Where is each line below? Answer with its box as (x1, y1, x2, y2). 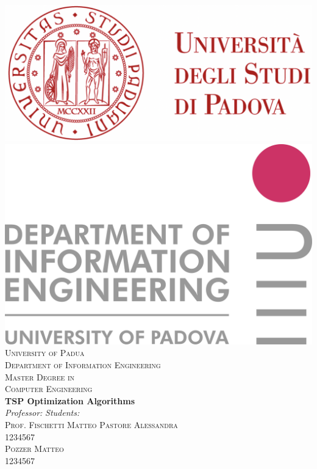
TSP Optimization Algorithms (5, 394, 135, 407)
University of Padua (5, 346, 85, 359)
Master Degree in (5, 370, 75, 383)
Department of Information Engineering (5, 358, 161, 371)
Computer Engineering (5, 382, 93, 395)
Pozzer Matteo (5, 442, 64, 455)
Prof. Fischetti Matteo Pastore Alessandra (5, 418, 178, 431)
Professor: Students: (5, 406, 80, 419)
